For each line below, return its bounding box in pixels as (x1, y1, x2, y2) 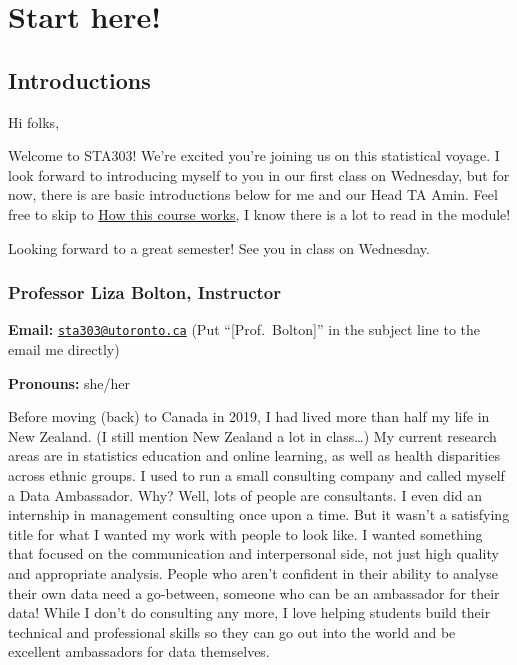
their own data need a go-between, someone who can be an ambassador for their (8, 582, 500, 603)
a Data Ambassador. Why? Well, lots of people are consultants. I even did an (8, 484, 482, 505)
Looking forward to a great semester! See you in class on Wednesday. (8, 237, 430, 258)
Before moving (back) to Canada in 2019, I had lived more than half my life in (8, 406, 490, 427)
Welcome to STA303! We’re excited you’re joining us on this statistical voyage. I (8, 145, 500, 166)
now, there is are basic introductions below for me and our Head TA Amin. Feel (8, 184, 498, 205)
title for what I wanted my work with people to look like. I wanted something (8, 523, 483, 544)
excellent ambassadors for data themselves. (8, 641, 270, 662)
